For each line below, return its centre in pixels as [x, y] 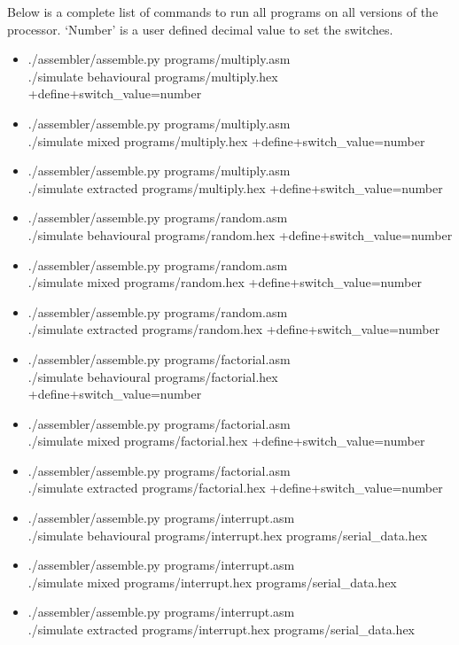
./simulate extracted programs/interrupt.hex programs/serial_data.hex [222, 629]
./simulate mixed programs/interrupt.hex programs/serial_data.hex [212, 582]
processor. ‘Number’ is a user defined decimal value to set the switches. [200, 29]
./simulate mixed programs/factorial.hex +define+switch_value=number [226, 441]
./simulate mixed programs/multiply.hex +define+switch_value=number [226, 140]
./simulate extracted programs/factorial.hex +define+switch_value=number [235, 488]
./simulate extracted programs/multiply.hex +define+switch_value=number [235, 187]
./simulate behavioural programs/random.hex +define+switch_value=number [240, 234]
